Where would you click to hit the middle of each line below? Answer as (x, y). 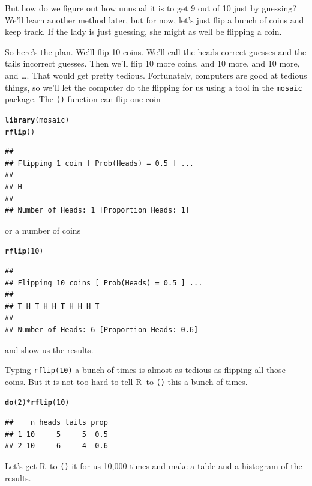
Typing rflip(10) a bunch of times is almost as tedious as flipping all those (145, 370)
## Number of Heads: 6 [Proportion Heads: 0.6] (102, 330)
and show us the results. (49, 349)
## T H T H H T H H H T (52, 306)
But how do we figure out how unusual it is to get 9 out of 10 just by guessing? (151, 8)
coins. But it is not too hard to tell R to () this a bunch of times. (126, 381)
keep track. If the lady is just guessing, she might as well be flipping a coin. (143, 32)
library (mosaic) (37, 120)
